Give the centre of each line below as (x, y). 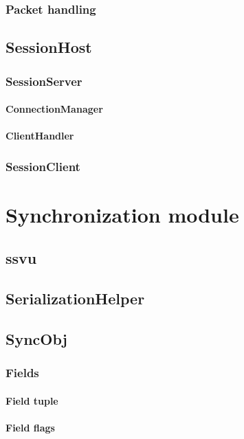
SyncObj (36, 339)
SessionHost (49, 47)
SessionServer (44, 81)
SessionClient (43, 166)
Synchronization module (122, 214)
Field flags (30, 428)
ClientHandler (40, 136)
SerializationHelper (75, 299)
